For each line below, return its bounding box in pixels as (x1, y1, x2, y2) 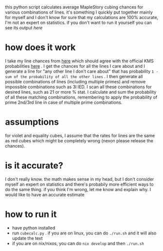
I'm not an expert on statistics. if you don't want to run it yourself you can (5, 19, 152, 25)
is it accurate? (5, 160, 63, 171)
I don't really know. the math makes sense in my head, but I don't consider (5, 176, 154, 182)
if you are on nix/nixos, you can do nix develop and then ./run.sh (12, 240, 145, 246)
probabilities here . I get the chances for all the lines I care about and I (5, 63, 145, 69)
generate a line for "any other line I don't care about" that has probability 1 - (5, 68, 159, 74)
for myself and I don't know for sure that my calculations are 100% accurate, (5, 15, 159, 20)
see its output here (5, 25, 43, 31)
